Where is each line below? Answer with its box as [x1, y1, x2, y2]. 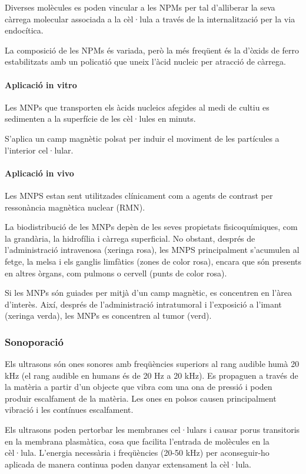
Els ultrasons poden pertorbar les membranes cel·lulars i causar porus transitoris [5, 423, 300, 436]
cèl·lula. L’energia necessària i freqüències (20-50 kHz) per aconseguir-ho [5, 446, 270, 459]
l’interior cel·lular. [5, 143, 74, 156]
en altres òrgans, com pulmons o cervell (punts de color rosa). [5, 266, 227, 279]
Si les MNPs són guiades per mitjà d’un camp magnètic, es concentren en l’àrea [5, 286, 292, 299]
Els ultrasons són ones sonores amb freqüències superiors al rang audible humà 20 [5, 358, 300, 370]
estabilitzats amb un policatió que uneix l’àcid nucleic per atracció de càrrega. [5, 55, 286, 68]
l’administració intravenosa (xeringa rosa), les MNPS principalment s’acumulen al [5, 243, 300, 256]
